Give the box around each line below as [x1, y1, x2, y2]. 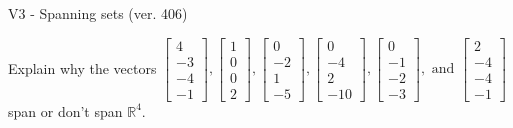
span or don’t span [8, 100, 123, 121]
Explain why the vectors [8, 57, 157, 78]
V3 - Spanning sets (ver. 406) [8, 3, 188, 23]
